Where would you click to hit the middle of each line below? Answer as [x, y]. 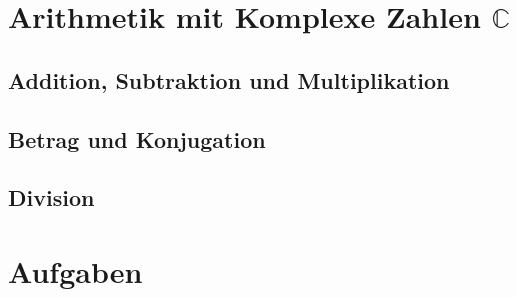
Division [51, 197]
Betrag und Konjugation [137, 138]
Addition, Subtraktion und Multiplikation [229, 79]
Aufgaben [75, 270]
